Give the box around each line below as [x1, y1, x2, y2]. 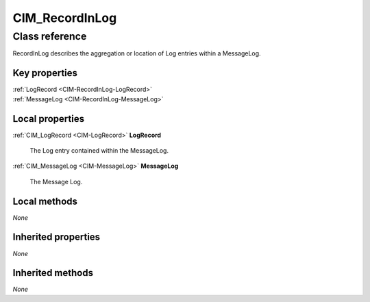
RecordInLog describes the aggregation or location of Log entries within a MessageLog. [12, 49, 261, 58]
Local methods [12, 195, 78, 207]
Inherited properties [12, 231, 101, 243]
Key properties [12, 67, 78, 79]
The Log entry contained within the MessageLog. [29, 146, 169, 154]
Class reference [12, 30, 87, 42]
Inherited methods [12, 267, 94, 279]
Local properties [12, 113, 85, 125]
